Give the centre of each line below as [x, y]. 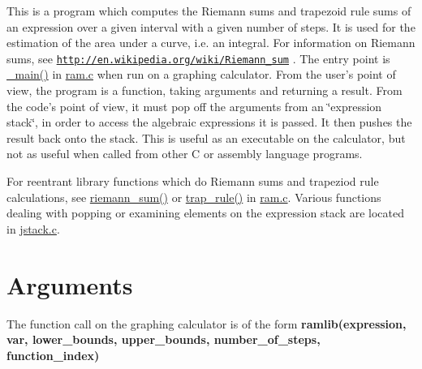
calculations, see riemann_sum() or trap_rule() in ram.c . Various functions [194, 197]
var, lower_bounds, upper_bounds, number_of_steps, [164, 339]
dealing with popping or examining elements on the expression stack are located [206, 213]
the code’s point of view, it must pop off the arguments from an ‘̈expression [194, 106]
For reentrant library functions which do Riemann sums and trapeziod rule [193, 181]
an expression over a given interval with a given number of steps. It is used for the [211, 26]
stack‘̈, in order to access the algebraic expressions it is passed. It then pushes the [209, 122]
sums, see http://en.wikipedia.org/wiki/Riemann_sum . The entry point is [198, 58]
